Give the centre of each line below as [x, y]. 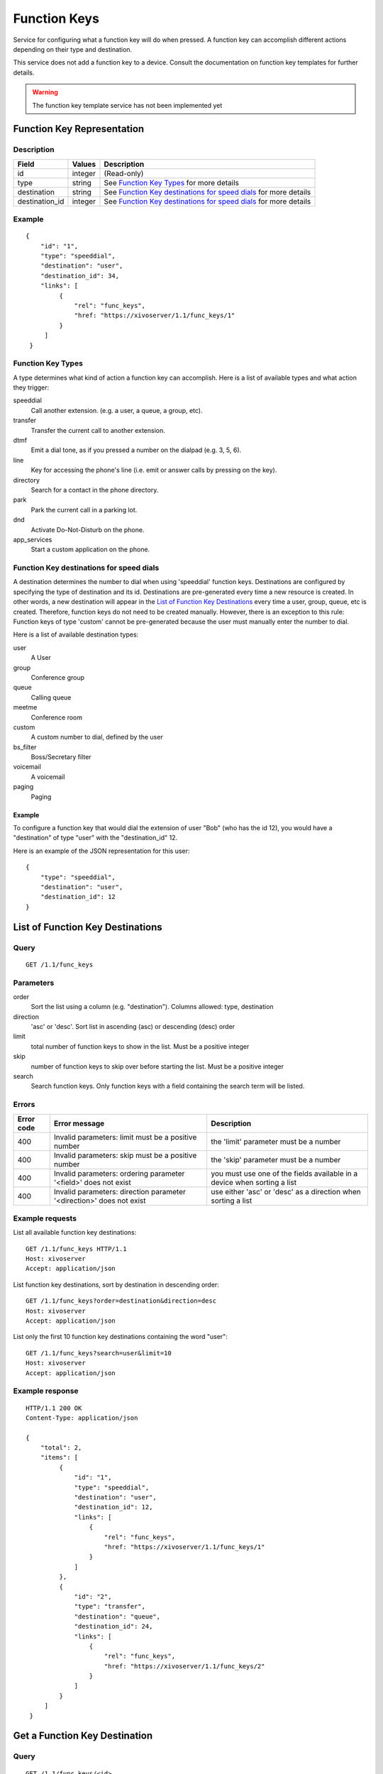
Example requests [45, 1218]
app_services [33, 539]
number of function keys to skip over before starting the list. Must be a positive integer [157, 1066]
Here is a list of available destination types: [76, 634]
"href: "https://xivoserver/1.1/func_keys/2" [184, 1666]
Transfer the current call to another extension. [98, 430]
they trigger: [31, 387]
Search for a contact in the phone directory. [95, 490]
